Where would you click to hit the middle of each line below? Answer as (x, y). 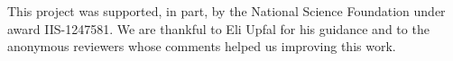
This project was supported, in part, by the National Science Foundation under (226, 11)
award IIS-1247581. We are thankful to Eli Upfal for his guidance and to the (218, 28)
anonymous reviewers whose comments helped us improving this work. (202, 46)
